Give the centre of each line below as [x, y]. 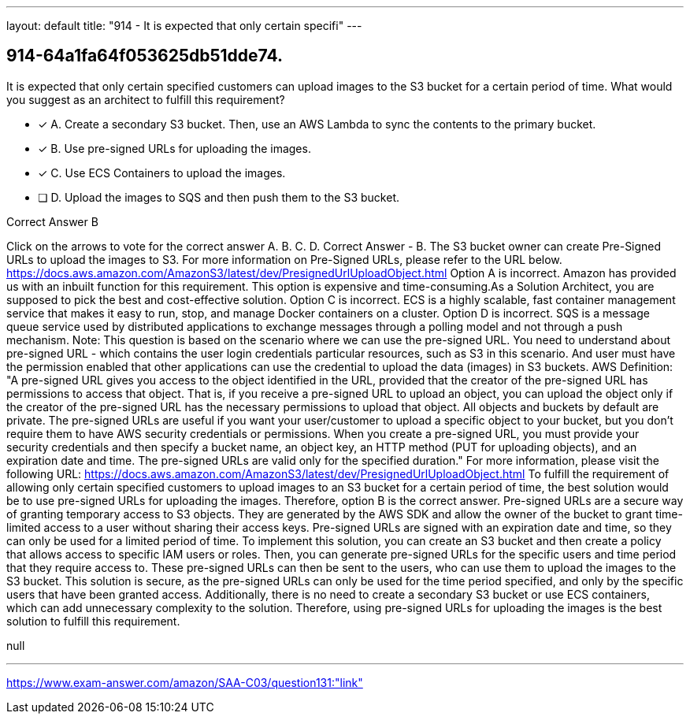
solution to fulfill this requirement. [93, 621]
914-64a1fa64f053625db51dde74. [145, 56]
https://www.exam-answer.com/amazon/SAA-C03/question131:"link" [185, 682]
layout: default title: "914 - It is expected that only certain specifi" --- [184, 26]
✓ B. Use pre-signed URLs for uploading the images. [174, 148]
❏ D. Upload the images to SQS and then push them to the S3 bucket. [219, 197]
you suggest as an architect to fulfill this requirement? [146, 99]
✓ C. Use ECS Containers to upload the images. [162, 173]
